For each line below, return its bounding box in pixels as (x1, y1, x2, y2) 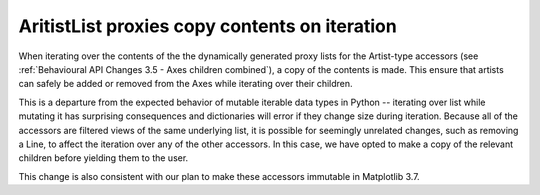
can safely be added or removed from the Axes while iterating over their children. (18, 78, 354, 90)
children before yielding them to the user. (18, 152, 189, 164)
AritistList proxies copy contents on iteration (18, 15, 397, 37)
